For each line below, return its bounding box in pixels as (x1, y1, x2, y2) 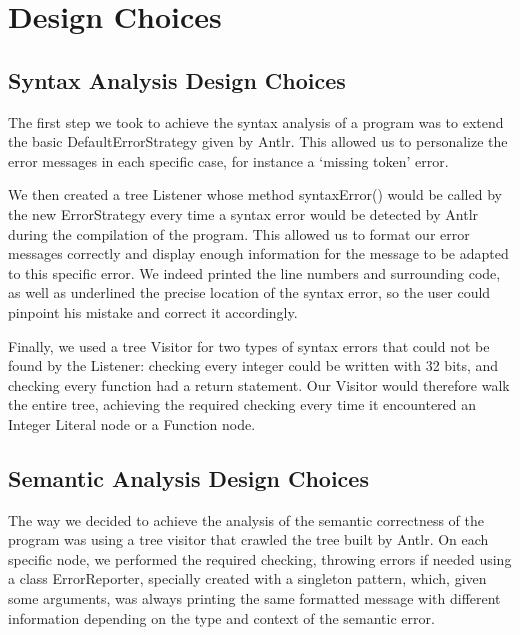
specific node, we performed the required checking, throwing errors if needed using (8, 548, 512, 569)
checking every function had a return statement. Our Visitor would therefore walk (8, 374, 510, 395)
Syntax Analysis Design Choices (8, 64, 346, 95)
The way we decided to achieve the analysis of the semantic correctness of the (8, 509, 484, 530)
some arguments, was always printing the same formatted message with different (8, 588, 501, 609)
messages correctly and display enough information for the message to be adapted (8, 243, 509, 264)
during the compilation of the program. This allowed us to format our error (8, 223, 470, 244)
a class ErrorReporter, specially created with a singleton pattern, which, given (8, 568, 487, 589)
